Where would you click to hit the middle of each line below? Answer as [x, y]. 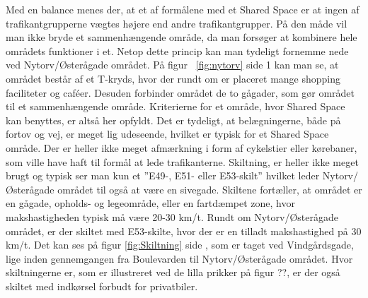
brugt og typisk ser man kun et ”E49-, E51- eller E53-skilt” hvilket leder [163, 175]
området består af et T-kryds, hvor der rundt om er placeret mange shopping [173, 78]
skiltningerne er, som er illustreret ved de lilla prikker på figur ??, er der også [173, 272]
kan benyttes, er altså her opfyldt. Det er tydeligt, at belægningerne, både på [173, 120]
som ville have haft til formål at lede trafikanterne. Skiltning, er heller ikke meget [182, 161]
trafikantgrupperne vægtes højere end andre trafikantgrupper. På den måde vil [177, 23]
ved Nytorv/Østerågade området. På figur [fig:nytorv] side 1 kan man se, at [172, 65]
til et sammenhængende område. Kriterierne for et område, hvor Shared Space [176, 106]
